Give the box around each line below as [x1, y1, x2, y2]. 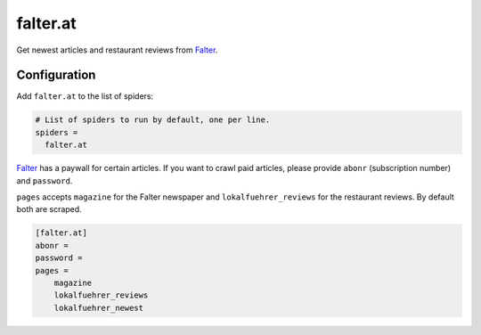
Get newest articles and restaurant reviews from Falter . [16, 45, 218, 55]
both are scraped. [16, 204, 82, 215]
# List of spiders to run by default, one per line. [35, 115, 271, 125]
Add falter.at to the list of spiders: [16, 91, 154, 102]
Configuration [16, 68, 96, 83]
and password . [16, 175, 73, 186]
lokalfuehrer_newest [53, 303, 144, 313]
